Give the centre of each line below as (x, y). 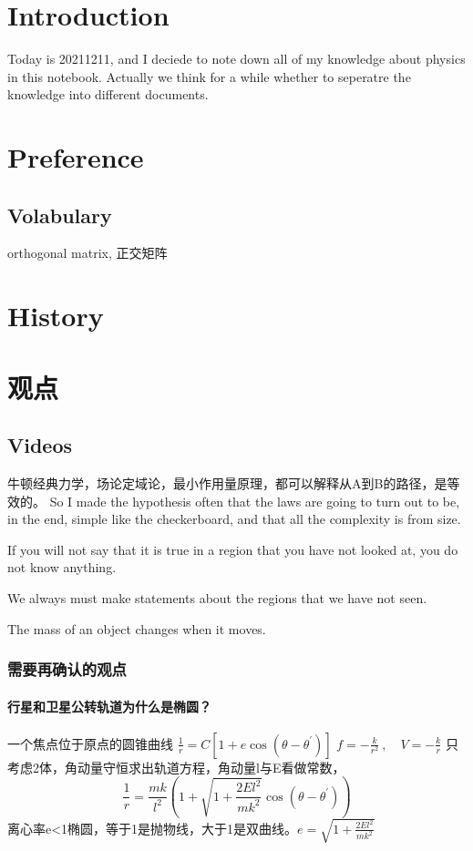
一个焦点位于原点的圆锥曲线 (90, 743)
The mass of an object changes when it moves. (137, 628)
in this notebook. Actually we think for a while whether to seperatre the (209, 76)
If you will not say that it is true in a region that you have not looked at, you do (233, 549)
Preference (76, 157)
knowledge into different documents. (108, 94)
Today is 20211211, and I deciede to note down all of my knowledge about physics (236, 59)
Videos (40, 445)
